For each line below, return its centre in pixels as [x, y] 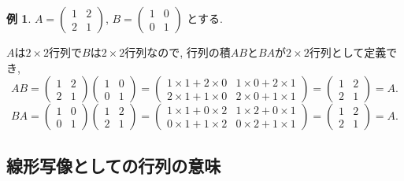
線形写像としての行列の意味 [114, 165]
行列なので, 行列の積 [178, 52]
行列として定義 [348, 52]
